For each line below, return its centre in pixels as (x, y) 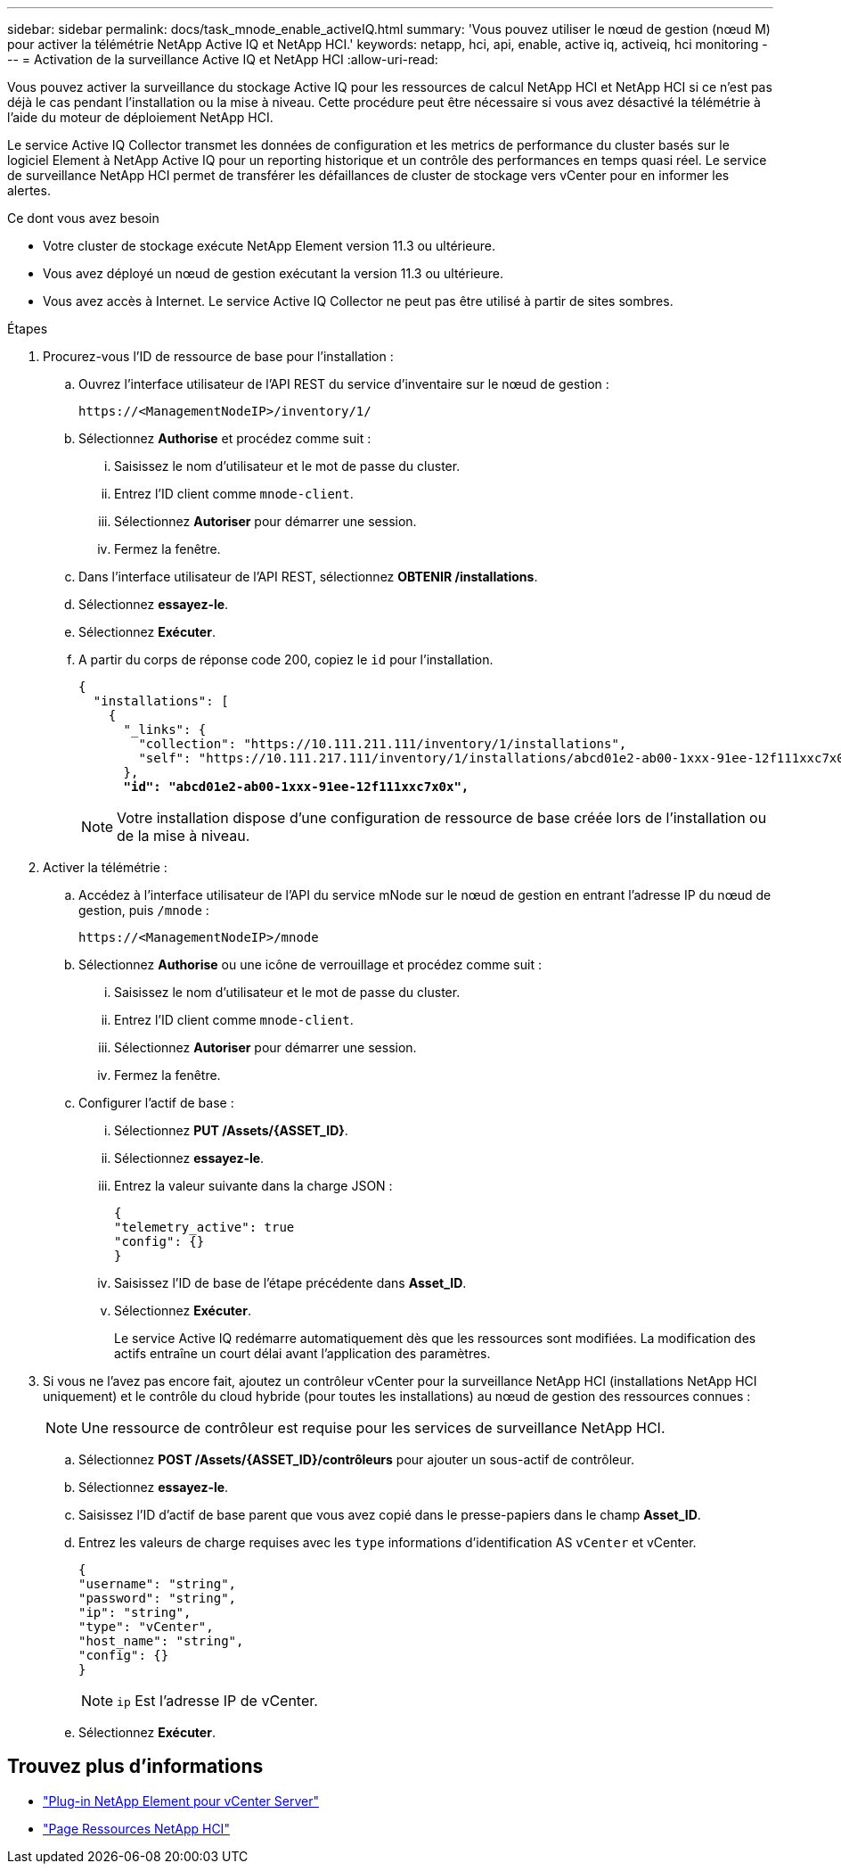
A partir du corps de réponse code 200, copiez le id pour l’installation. (286, 659)
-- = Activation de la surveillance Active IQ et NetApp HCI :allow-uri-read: (223, 59)
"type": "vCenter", (146, 1627)
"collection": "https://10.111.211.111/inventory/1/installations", (383, 744)
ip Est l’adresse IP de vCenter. (217, 1701)
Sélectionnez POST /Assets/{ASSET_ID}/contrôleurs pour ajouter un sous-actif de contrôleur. (356, 1459)
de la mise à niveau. (184, 836)
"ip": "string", (135, 1612)
